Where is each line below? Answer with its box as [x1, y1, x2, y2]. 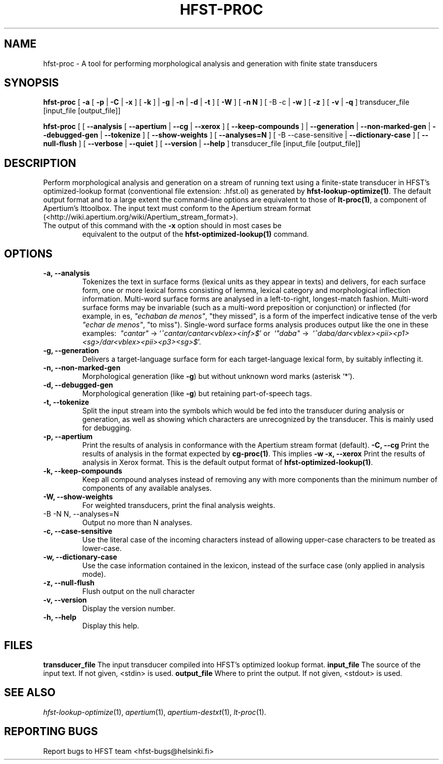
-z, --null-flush [43, 578, 95, 587]
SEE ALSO [4, 686, 56, 699]
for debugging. [82, 423, 132, 433]
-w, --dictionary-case [43, 553, 117, 562]
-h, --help [43, 613, 76, 622]
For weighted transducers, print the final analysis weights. [82, 501, 275, 510]
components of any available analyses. [82, 484, 212, 493]
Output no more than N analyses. [82, 518, 192, 527]
